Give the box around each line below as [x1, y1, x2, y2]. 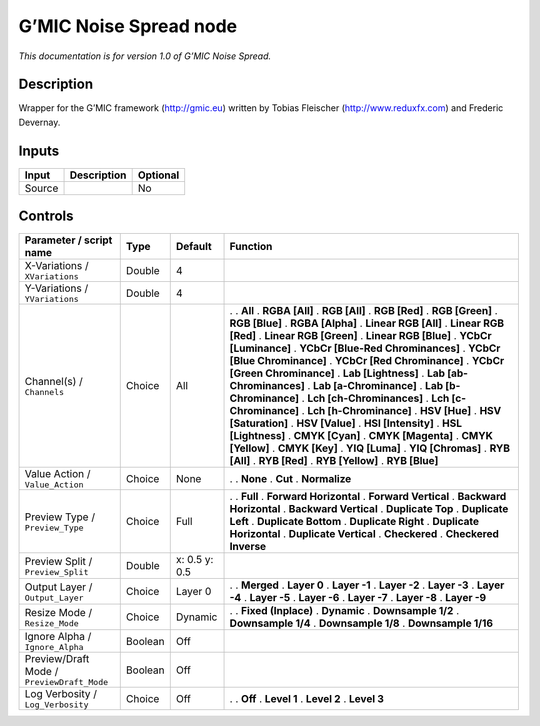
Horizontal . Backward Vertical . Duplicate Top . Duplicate [229, 502, 509, 516]
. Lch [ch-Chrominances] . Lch [301, 391, 450, 405]
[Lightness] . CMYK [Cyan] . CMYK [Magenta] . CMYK [229, 429, 494, 443]
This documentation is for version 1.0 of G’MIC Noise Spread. [18, 50, 272, 62]
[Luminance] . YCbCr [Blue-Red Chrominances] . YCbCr [229, 341, 501, 355]
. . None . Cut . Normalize [229, 471, 352, 485]
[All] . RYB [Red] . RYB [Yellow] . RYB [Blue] [229, 454, 439, 468]
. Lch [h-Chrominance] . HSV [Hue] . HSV [301, 404, 502, 418]
